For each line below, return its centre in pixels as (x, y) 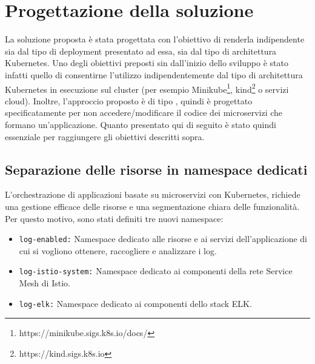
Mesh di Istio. (45, 283)
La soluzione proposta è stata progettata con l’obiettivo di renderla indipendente (155, 39)
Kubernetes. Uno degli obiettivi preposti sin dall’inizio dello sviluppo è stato (147, 63)
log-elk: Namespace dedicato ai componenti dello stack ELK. (135, 303)
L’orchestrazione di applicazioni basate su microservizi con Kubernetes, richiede (153, 194)
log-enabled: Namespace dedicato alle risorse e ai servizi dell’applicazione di (163, 239)
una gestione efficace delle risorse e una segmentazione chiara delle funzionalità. (152, 206)
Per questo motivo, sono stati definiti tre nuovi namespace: (114, 218)
